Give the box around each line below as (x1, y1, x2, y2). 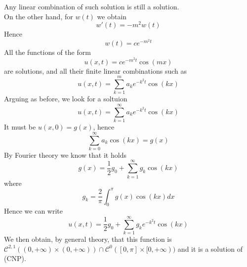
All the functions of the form (4, 47, 91, 57)
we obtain (97, 11, 127, 21)
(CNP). (4, 253, 26, 264)
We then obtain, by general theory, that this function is (4, 234, 172, 244)
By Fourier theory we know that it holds (4, 149, 126, 160)
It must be (4, 122, 36, 132)
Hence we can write (4, 206, 63, 216)
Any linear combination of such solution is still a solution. (4, 1, 179, 11)
